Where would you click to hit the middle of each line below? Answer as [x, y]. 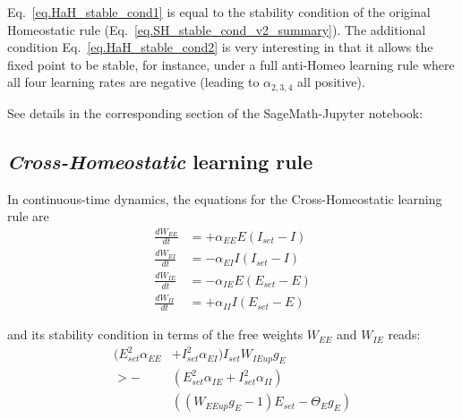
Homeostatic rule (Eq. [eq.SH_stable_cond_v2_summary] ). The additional [217, 29]
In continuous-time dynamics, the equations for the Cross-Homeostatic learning [225, 198]
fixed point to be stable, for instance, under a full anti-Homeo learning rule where [231, 64]
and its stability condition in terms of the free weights [155, 334]
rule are [28, 216]
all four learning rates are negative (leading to [133, 82]
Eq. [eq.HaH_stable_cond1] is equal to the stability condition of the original [219, 12]
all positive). [331, 82]
